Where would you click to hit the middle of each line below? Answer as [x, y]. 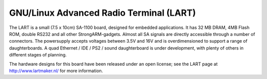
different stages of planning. [38, 55]
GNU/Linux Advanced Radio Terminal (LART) [103, 13]
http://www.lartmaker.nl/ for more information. [56, 71]
